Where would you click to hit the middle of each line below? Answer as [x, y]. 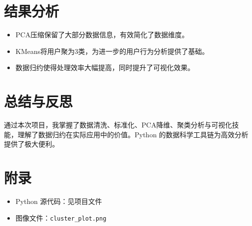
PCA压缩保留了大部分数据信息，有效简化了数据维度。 [102, 35]
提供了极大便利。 [31, 144]
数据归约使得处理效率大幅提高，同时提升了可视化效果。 [105, 67]
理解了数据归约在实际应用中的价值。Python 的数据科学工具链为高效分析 [133, 134]
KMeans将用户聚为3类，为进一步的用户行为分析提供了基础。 [112, 51]
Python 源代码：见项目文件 [59, 201]
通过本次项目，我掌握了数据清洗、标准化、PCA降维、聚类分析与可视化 [118, 125]
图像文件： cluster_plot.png [61, 217]
